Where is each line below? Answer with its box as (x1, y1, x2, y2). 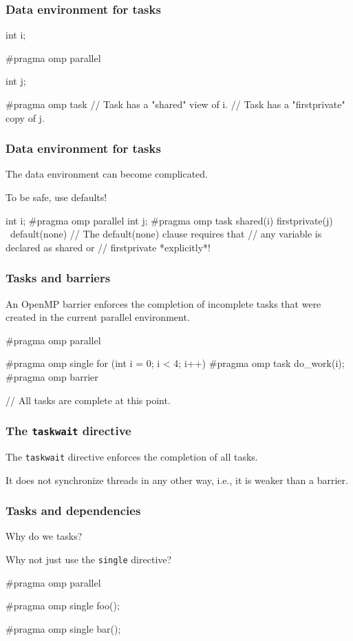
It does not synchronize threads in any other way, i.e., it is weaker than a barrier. (6, 472, 348, 487)
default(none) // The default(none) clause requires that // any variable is (10, 227, 322, 241)
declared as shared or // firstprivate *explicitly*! (6, 240, 211, 254)
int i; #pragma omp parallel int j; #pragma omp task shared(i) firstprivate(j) (6, 213, 333, 227)
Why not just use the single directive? (6, 552, 172, 566)
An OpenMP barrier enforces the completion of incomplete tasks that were (6, 296, 321, 311)
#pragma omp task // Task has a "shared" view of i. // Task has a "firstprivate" (6, 97, 345, 111)
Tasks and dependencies (6, 502, 141, 519)
